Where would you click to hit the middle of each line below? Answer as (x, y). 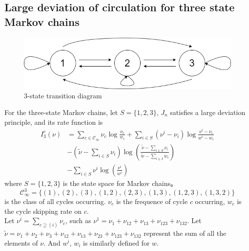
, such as (78, 220)
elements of (21, 242)
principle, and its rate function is (54, 122)
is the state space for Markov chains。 (120, 183)
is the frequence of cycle (152, 201)
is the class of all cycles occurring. (55, 201)
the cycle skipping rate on (43, 211)
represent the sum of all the (185, 233)
